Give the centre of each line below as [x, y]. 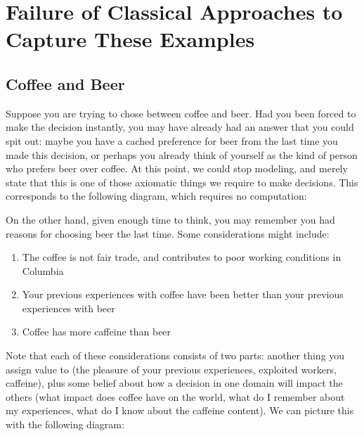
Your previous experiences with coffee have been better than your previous [183, 294]
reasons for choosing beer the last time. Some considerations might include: [168, 233]
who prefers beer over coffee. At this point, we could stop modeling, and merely [177, 168]
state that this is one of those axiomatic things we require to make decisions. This [182, 182]
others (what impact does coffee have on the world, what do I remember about [175, 396]
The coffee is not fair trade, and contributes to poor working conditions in [182, 257]
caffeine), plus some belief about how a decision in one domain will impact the [174, 383]
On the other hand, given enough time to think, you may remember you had [170, 219]
